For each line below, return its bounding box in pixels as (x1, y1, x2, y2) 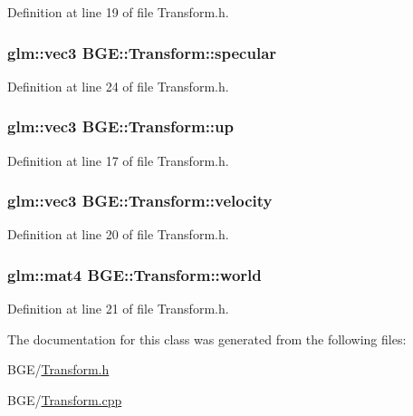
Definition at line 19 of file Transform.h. (7, 3, 229, 21)
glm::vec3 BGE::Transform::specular (7, 41, 277, 63)
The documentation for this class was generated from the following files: (7, 329, 407, 348)
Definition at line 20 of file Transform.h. (7, 225, 229, 244)
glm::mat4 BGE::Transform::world (7, 263, 262, 285)
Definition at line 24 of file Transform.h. (7, 76, 229, 95)
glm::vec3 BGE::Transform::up (7, 115, 234, 138)
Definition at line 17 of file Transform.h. (7, 150, 229, 169)
